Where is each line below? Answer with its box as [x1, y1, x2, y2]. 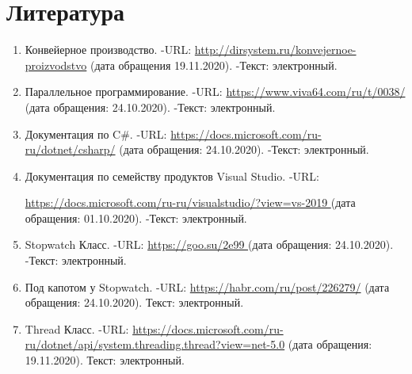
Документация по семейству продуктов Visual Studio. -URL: [25, 167, 319, 184]
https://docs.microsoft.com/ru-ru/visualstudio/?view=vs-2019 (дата [25, 194, 356, 211]
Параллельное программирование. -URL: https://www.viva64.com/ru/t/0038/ [25, 83, 406, 100]
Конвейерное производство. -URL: [25, 41, 192, 58]
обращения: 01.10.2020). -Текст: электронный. [25, 209, 247, 226]
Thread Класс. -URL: [25, 320, 129, 337]
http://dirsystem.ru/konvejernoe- [194, 41, 357, 58]
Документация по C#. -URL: [25, 125, 167, 142]
